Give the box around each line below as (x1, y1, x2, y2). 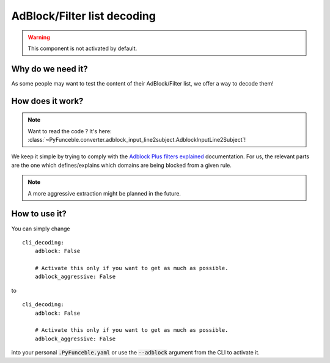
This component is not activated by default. (28, 45, 137, 52)
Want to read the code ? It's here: (28, 127, 112, 134)
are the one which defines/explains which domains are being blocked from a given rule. (11, 161, 232, 169)
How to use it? (11, 208, 67, 219)
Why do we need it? (11, 64, 88, 74)
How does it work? (11, 95, 84, 106)
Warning (28, 34, 50, 41)
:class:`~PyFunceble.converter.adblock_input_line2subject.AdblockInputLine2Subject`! (28, 136, 246, 144)
